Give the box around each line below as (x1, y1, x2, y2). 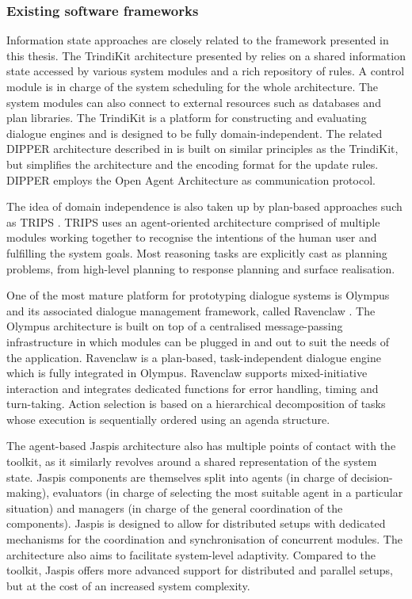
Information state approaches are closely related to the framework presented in (6, 32, 389, 48)
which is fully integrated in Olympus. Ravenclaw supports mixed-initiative (6, 364, 368, 381)
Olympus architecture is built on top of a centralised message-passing (6, 318, 343, 334)
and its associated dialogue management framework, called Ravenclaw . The (6, 302, 376, 319)
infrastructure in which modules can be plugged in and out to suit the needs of (6, 333, 390, 349)
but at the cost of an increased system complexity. (6, 577, 250, 593)
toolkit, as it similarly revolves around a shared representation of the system (6, 453, 377, 470)
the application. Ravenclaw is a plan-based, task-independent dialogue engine (6, 349, 381, 365)
